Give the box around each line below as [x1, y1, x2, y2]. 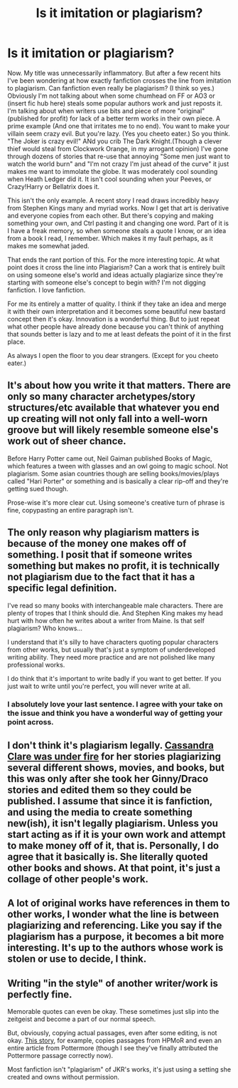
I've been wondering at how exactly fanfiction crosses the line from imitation [7, 76, 232, 85]
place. [7, 337, 26, 346]
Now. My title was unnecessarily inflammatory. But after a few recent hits [7, 68, 222, 77]
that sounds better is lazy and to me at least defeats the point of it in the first [7, 329, 232, 338]
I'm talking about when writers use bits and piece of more [7, 106, 176, 115]
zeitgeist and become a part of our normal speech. [7, 1015, 156, 1024]
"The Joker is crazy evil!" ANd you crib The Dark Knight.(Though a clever [7, 137, 222, 145]
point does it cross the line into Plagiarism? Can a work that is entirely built [7, 262, 225, 272]
